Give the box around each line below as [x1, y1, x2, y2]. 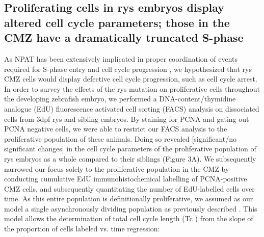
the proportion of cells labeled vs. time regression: [4, 223, 160, 234]
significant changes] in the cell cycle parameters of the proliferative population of [4, 143, 256, 154]
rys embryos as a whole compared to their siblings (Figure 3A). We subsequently [4, 153, 256, 164]
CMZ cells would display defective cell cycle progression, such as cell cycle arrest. [4, 73, 257, 84]
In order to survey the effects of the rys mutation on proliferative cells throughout [4, 83, 260, 94]
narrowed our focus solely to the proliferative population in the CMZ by [4, 163, 229, 174]
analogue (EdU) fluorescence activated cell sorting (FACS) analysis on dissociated [4, 103, 259, 114]
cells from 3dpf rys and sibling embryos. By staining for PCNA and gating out [4, 113, 249, 124]
